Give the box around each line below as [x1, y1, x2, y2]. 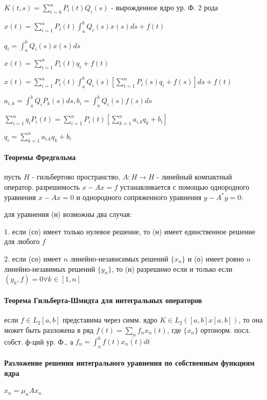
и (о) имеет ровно [187, 253, 244, 264]
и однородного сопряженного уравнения [76, 191, 202, 202]
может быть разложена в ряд [4, 324, 93, 335]
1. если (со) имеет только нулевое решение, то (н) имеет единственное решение [4, 226, 256, 236]
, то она [238, 314, 263, 325]
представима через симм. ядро [63, 314, 158, 325]
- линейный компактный [157, 171, 232, 182]
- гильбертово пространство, [32, 171, 120, 182]
